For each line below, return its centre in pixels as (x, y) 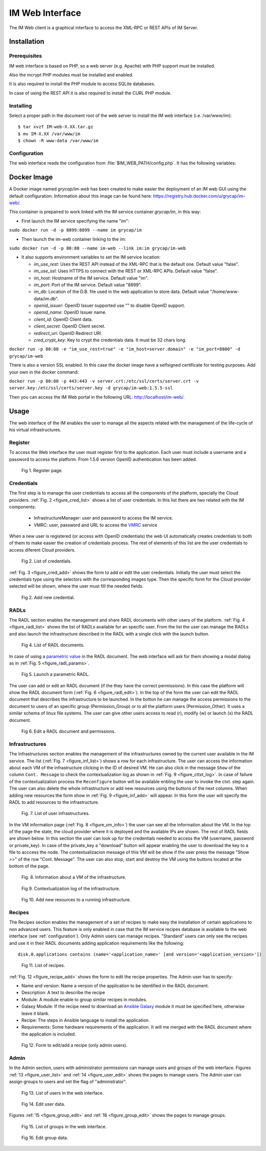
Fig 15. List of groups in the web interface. (64, 1126)
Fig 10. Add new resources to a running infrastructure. (76, 900)
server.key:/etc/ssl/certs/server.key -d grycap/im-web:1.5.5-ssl (91, 388)
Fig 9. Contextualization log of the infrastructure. (71, 889)
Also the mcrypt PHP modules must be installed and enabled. (71, 75)
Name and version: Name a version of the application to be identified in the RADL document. (115, 986)
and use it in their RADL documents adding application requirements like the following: (97, 943)
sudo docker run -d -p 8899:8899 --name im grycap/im (75, 230)
